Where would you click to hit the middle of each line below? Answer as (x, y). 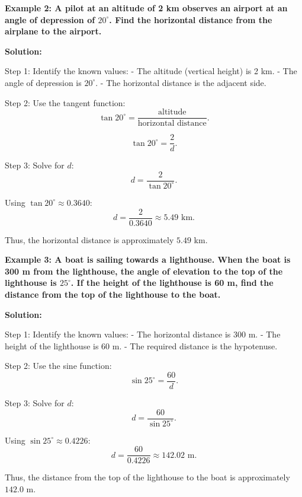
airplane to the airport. (53, 31)
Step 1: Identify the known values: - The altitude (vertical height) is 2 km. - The (151, 71)
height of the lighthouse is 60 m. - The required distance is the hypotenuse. (141, 345)
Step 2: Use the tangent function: (65, 102)
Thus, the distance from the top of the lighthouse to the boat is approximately (147, 477)
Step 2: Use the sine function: (58, 366)
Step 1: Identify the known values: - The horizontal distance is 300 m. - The (143, 334)
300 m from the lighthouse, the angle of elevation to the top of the (144, 271)
